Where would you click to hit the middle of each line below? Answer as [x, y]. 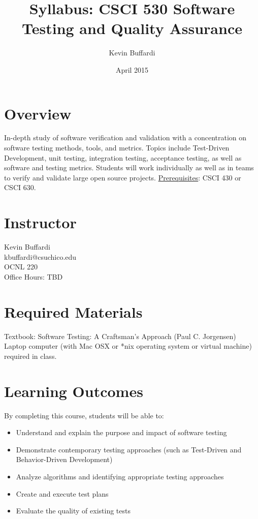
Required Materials [73, 311]
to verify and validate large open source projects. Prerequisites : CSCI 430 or [123, 177]
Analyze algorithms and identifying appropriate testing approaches [120, 476]
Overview [38, 113]
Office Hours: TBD [34, 276]
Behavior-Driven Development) [64, 459]
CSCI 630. [20, 187]
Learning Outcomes [74, 391]
